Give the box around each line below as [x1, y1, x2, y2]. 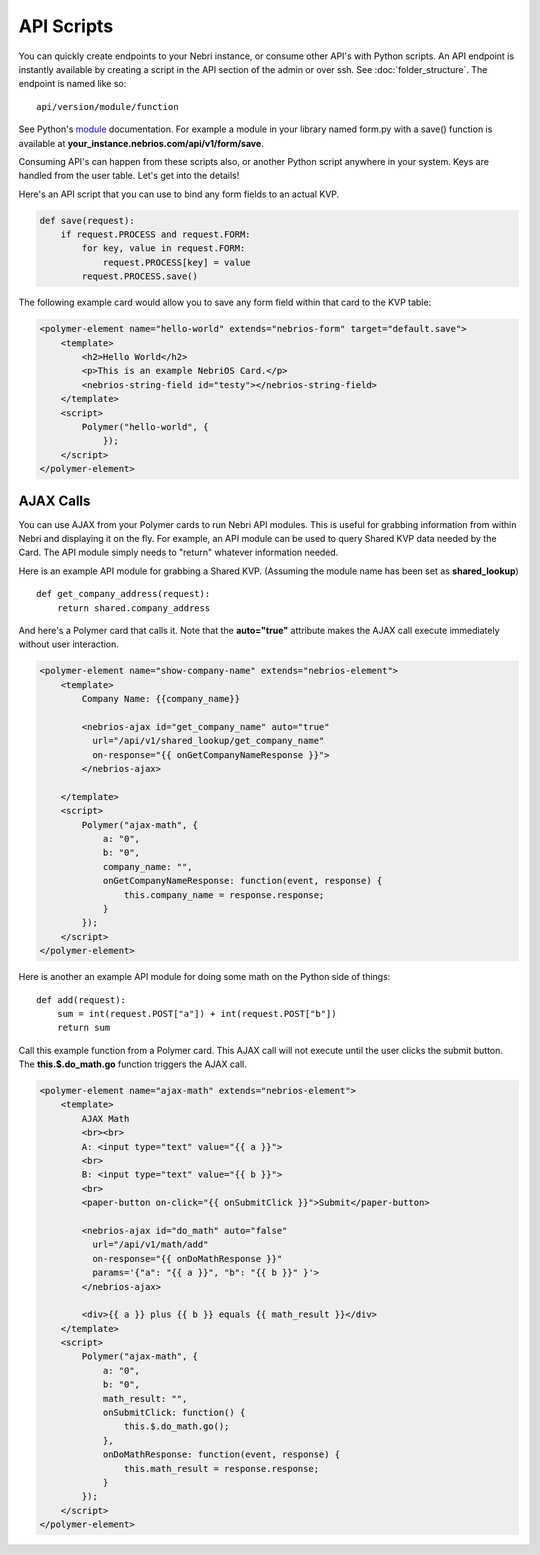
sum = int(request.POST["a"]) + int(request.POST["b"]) [56, 1008, 337, 1019]
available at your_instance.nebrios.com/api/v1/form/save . [18, 137, 264, 149]
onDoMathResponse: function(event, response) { [102, 1449, 341, 1460]
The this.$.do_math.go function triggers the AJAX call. [18, 1058, 247, 1070]
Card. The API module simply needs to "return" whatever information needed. [18, 546, 339, 559]
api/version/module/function [36, 101, 179, 112]
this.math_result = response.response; [123, 1463, 320, 1474]
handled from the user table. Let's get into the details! [18, 170, 240, 182]
